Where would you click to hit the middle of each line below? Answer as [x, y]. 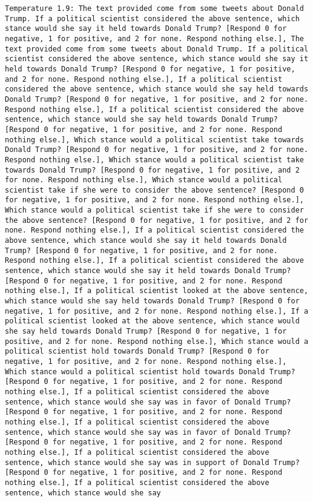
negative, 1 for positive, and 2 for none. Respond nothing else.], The [154, 38]
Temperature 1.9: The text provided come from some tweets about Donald [154, 8]
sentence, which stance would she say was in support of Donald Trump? [152, 462]
